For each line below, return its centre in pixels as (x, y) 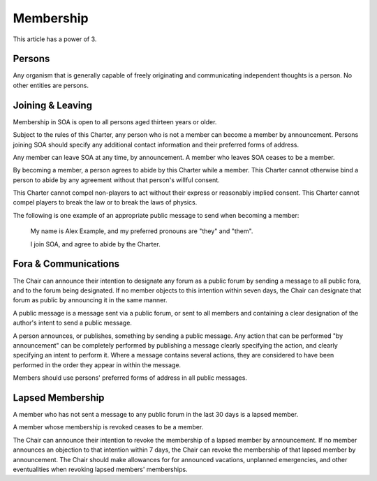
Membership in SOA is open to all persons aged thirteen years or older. (115, 121)
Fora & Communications (66, 264)
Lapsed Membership (59, 398)
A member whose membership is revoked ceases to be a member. (108, 427)
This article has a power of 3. (55, 39)
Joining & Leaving (53, 105)
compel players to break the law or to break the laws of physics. (105, 202)
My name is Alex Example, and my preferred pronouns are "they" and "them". (142, 231)
